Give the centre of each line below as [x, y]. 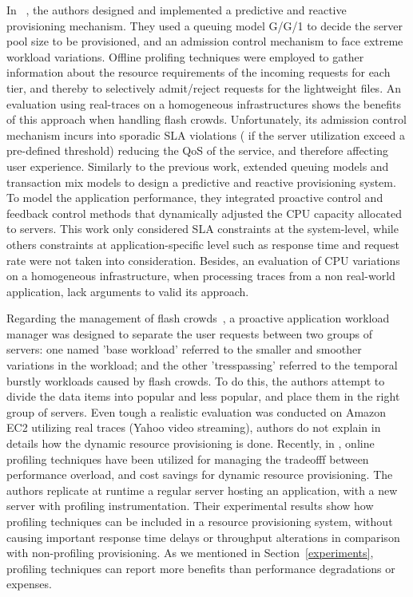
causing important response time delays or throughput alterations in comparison [203, 537]
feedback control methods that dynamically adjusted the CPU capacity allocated [205, 213]
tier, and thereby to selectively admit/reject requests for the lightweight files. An [204, 87]
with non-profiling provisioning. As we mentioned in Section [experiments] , [190, 553]
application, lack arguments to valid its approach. [128, 291]
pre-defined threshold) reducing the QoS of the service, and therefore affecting [197, 150]
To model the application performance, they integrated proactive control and [195, 198]
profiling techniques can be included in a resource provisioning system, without [200, 521]
